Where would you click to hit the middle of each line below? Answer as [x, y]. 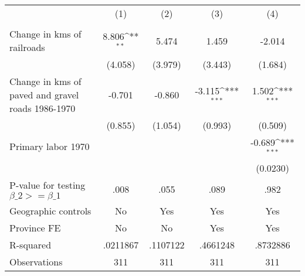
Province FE [35, 227]
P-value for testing [48, 185]
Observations [36, 261]
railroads [27, 47]
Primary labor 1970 [50, 146]
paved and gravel [44, 95]
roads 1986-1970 [43, 108]
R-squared [30, 244]
